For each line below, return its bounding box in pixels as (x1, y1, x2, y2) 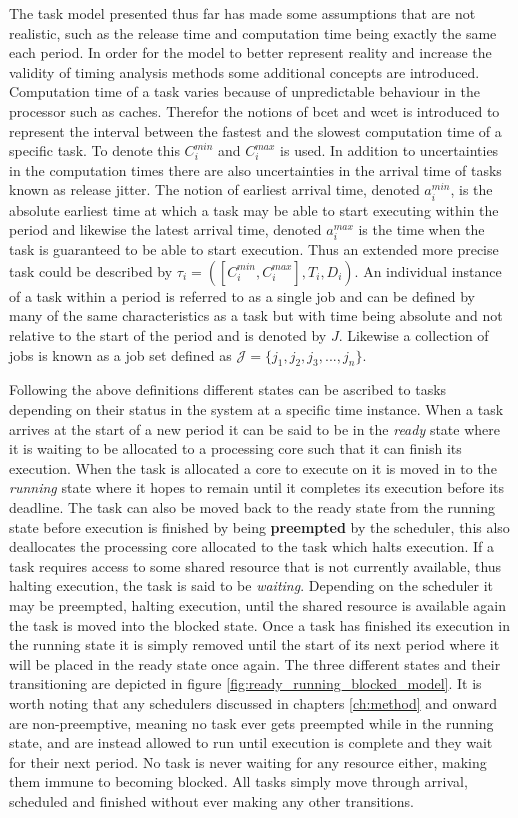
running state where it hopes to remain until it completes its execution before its (9, 477, 505, 498)
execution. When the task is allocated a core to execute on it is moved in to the (9, 457, 497, 478)
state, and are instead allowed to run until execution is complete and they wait (9, 732, 493, 753)
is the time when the (358, 219, 485, 240)
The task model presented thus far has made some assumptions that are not (9, 3, 476, 23)
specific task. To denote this (9, 140, 180, 161)
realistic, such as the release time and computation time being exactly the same (9, 22, 497, 43)
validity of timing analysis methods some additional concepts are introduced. (9, 61, 480, 82)
